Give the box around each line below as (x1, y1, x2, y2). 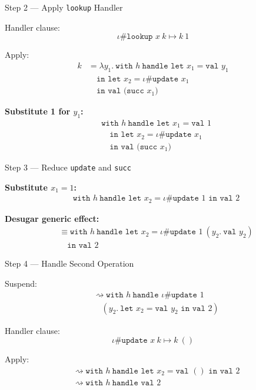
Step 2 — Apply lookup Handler (5, 1, 123, 13)
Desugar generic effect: (5, 212, 99, 224)
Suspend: (5, 277, 37, 289)
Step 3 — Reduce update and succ (5, 160, 131, 173)
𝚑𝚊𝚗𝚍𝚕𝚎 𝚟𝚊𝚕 (112, 378, 154, 387)
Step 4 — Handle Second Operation (5, 257, 134, 270)
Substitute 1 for (5, 105, 71, 117)
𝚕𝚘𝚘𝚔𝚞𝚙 (127, 32, 153, 41)
